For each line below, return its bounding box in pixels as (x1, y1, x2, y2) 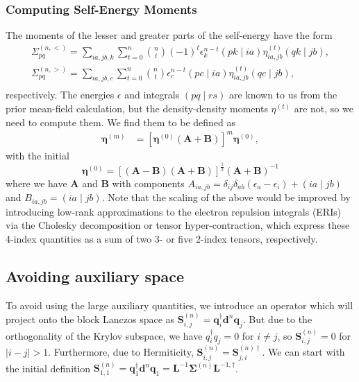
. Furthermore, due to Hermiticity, (48, 345, 194, 359)
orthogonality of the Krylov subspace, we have (6, 328, 203, 342)
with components (112, 175, 185, 190)
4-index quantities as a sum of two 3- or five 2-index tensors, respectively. (6, 231, 318, 245)
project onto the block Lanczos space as (6, 311, 175, 326)
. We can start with (262, 345, 345, 359)
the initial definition (6, 361, 91, 375)
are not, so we (294, 101, 353, 115)
